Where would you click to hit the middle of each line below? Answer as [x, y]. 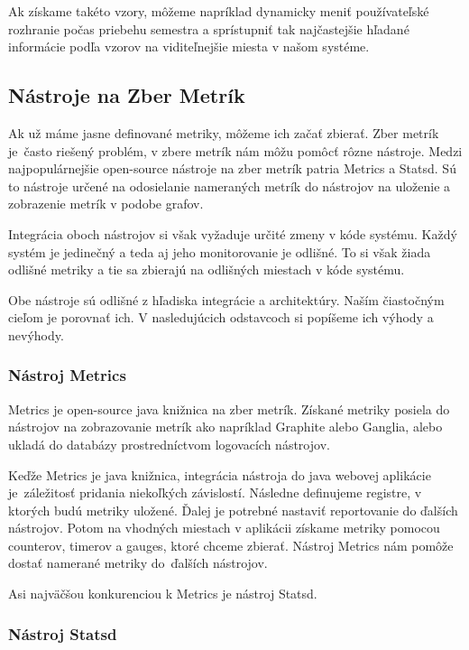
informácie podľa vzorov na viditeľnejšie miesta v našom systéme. [189, 46]
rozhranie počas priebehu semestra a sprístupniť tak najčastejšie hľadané [209, 28]
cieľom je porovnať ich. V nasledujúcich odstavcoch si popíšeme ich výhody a [221, 317]
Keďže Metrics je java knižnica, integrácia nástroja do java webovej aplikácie [220, 474]
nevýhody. [36, 334]
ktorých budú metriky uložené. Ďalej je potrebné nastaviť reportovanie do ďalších [233, 510]
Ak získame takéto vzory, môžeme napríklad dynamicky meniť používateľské [219, 11]
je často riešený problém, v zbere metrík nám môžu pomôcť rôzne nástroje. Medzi [235, 150]
